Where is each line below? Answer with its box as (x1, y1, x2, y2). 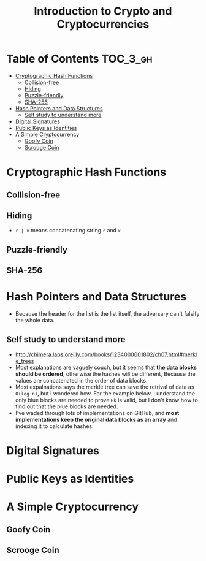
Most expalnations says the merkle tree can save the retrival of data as (15, 383, 194, 391)
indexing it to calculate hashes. (15, 422, 94, 430)
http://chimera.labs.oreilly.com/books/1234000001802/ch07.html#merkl (15, 351, 197, 358)
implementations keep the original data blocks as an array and (15, 416, 177, 423)
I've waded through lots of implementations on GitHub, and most (15, 409, 180, 416)
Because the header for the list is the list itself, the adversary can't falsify (15, 310, 200, 318)
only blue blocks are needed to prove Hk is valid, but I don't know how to (15, 396, 198, 403)
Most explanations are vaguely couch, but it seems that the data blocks (15, 364, 197, 371)
